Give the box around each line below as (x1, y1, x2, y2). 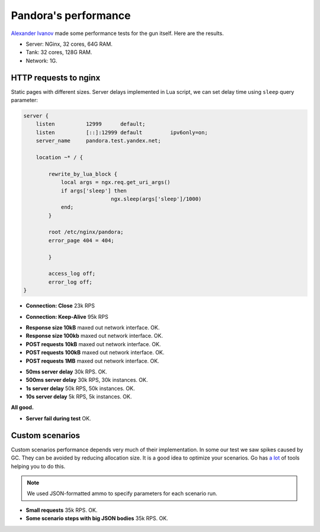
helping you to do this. (11, 463, 66, 470)
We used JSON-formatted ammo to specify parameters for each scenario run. (27, 490, 217, 497)
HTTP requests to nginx (11, 72, 101, 83)
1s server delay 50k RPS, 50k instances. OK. (25, 385, 135, 392)
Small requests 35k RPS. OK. (25, 506, 98, 514)
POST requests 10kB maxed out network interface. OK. (25, 340, 161, 347)
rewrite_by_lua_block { (48, 170, 118, 178)
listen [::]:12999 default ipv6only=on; (36, 129, 208, 136)
